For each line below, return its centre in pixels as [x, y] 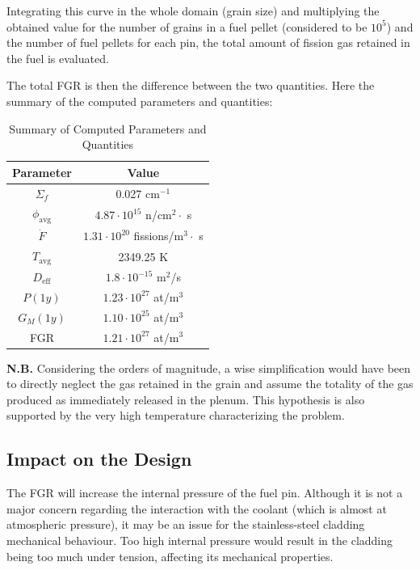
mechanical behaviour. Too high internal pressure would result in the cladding [200, 540]
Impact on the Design [99, 459]
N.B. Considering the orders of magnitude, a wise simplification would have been [209, 367]
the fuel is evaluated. [58, 58]
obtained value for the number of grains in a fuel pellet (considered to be [187, 26]
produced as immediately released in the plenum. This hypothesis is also [186, 399]
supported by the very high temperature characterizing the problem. [176, 415]
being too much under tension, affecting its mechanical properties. [170, 556]
